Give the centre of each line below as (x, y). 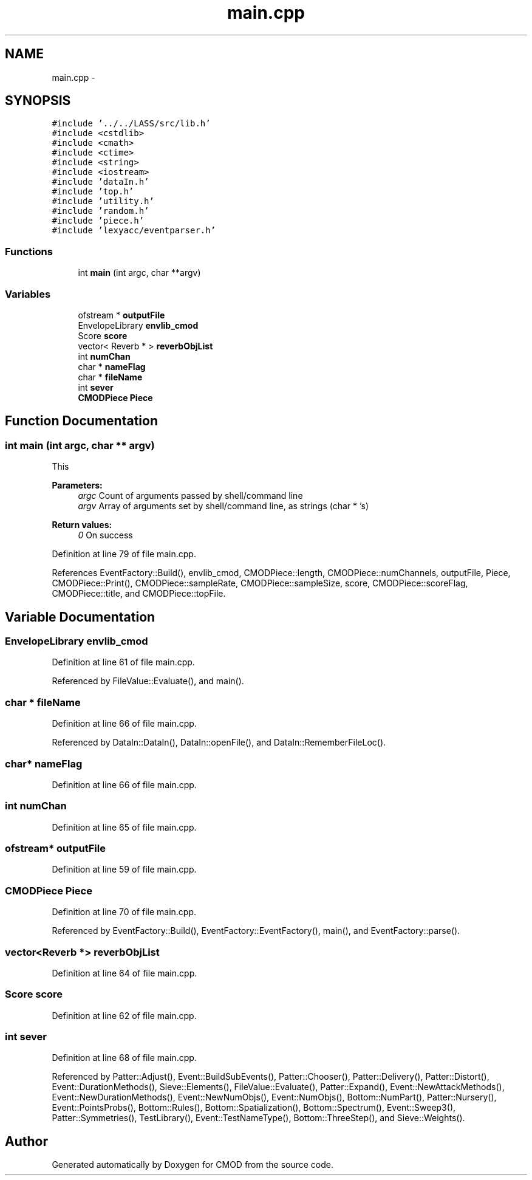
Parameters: (77, 485)
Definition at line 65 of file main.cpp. (124, 827)
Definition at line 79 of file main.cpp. (124, 554)
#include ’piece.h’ (98, 221)
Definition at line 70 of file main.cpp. (124, 912)
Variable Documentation (80, 617)
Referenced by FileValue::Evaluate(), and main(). (148, 681)
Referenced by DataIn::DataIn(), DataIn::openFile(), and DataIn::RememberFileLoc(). (219, 743)
